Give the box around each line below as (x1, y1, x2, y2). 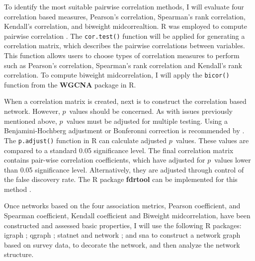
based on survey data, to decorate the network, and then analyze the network (4, 239, 240, 250)
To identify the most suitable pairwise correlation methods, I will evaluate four (4, 1, 244, 11)
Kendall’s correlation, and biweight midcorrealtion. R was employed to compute (4, 21, 247, 31)
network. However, (4, 106, 60, 116)
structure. (4, 249, 34, 260)
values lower (214, 155, 251, 165)
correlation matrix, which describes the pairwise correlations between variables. (4, 40, 245, 51)
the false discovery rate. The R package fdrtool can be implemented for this (4, 174, 238, 184)
